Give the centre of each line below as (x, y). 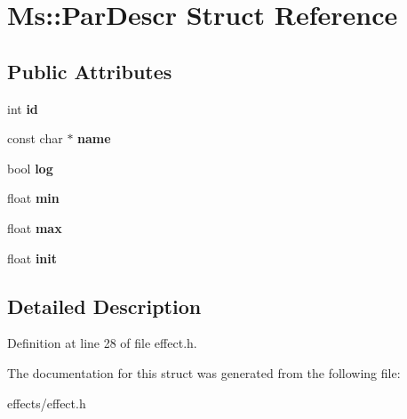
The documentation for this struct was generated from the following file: (204, 372)
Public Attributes (90, 71)
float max (35, 227)
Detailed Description (104, 306)
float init (32, 258)
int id (23, 108)
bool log (30, 168)
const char (35, 138)
